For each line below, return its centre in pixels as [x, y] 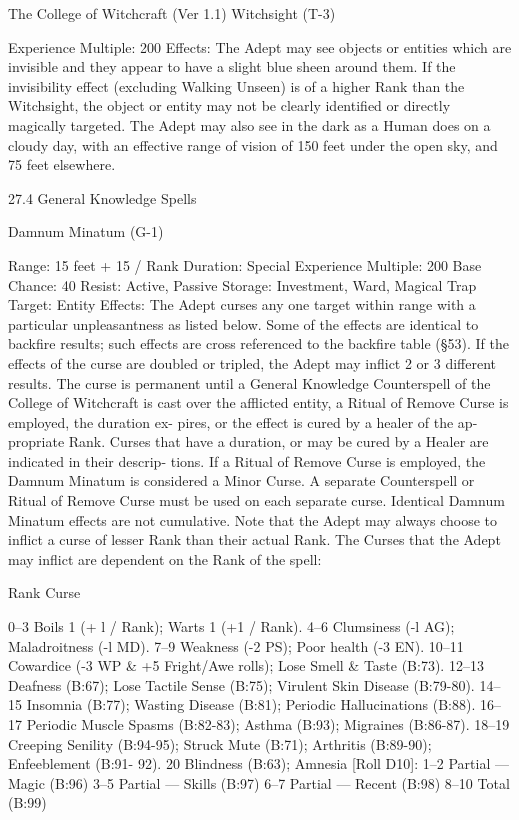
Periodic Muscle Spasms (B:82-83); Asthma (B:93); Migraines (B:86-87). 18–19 [268, 724]
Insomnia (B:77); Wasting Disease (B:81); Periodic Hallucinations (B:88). [251, 704]
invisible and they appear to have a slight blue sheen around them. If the [232, 66]
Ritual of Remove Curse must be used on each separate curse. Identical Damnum [256, 500]
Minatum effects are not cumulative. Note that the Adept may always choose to [253, 519]
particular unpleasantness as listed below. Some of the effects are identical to [243, 323]
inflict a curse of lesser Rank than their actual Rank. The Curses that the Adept [254, 539]
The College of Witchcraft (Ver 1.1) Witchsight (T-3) [172, 13]
